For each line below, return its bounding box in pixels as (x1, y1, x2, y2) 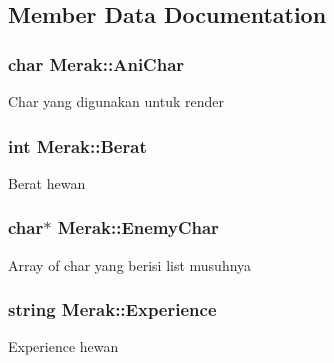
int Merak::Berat (8, 133, 147, 158)
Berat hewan (8, 172, 86, 193)
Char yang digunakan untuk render (8, 91, 225, 111)
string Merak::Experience (8, 297, 217, 322)
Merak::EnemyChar (57, 215, 219, 240)
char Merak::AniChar (8, 51, 185, 76)
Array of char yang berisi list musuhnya (8, 254, 252, 275)
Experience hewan (8, 336, 119, 357)
